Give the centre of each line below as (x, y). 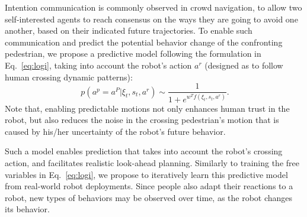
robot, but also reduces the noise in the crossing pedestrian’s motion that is (142, 120)
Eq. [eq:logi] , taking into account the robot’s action (98, 65)
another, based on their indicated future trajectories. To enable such (129, 30)
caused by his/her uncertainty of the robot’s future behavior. (115, 131)
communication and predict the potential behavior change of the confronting (144, 42)
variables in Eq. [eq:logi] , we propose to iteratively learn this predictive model (146, 174)
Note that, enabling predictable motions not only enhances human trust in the (147, 108)
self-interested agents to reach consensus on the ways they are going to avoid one (151, 19)
